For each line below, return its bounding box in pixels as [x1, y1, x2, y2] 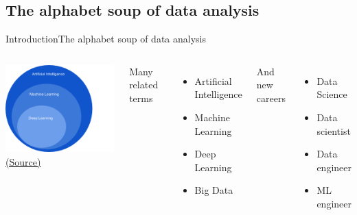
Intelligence [194, 87, 242, 101]
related [129, 77, 159, 92]
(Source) [5, 154, 41, 168]
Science [316, 87, 347, 101]
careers [256, 90, 286, 105]
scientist [316, 123, 351, 138]
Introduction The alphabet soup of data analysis [5, 31, 206, 46]
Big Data [194, 183, 233, 197]
